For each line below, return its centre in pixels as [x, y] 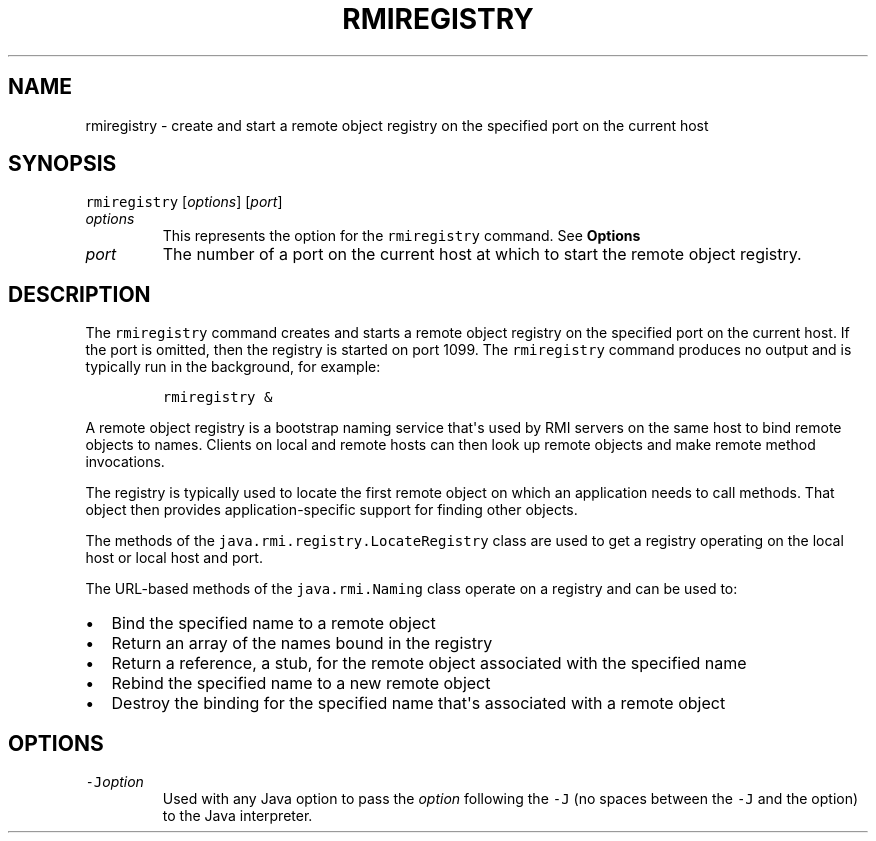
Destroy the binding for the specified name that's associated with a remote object [418, 703]
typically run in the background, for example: [233, 367]
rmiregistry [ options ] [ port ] [184, 202]
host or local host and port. [174, 558]
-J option [114, 782]
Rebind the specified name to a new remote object [301, 683]
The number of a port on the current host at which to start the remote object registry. [482, 254]
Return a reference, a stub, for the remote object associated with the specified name [429, 663]
